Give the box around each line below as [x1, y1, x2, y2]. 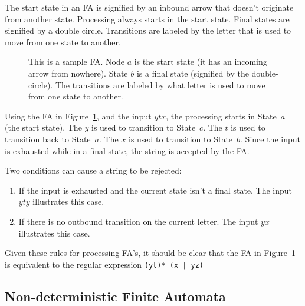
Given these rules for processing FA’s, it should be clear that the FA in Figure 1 [5, 247, 296, 259]
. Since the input [240, 132, 300, 145]
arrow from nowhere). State [28, 66, 128, 79]
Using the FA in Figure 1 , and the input [5, 109, 152, 122]
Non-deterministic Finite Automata [5, 287, 226, 305]
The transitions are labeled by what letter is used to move [55, 78, 265, 91]
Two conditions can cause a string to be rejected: [5, 164, 182, 177]
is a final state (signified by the [136, 66, 249, 79]
